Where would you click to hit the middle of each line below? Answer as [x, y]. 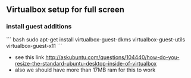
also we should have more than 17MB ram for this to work [85, 70]
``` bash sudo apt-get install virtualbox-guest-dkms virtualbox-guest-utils [96, 39]
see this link [29, 57]
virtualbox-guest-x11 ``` [34, 45]
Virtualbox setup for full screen [65, 10]
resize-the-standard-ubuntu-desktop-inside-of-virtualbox [86, 63]
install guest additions [39, 27]
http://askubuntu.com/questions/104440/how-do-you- [112, 57]
